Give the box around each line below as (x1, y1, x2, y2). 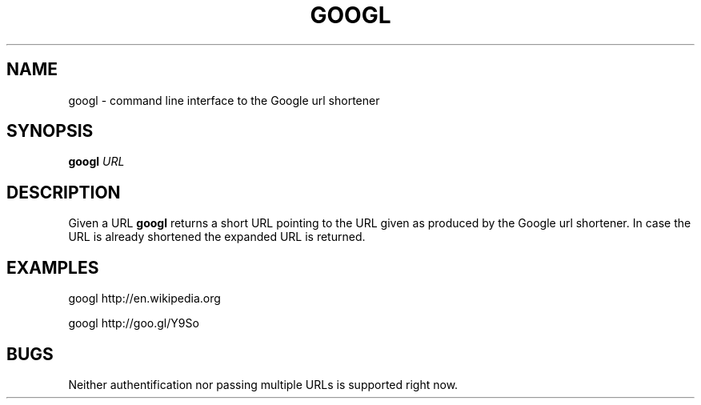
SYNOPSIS (6, 121, 94, 142)
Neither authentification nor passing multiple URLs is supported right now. (68, 377, 459, 391)
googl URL (68, 154, 125, 169)
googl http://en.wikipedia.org (68, 291, 221, 306)
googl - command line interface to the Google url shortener (68, 93, 380, 107)
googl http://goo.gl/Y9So (68, 316, 199, 331)
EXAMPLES (6, 257, 99, 278)
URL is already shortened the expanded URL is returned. (68, 230, 366, 244)
